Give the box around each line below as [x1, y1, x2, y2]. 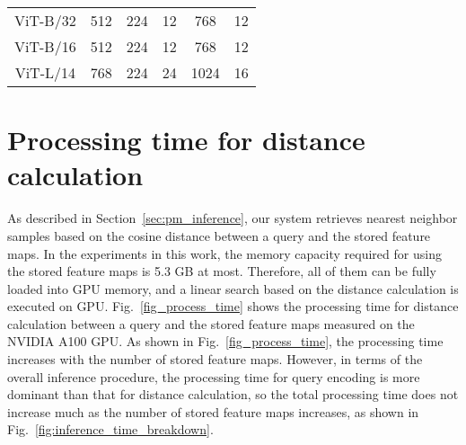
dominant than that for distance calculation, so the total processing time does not [7, 385, 459, 404]
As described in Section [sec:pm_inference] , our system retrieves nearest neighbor [7, 209, 458, 227]
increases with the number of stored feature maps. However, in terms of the [7, 350, 423, 369]
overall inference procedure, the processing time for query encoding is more [7, 367, 420, 386]
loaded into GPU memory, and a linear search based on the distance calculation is [7, 279, 459, 298]
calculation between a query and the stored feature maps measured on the [7, 314, 415, 333]
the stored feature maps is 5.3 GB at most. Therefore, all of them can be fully [7, 262, 436, 280]
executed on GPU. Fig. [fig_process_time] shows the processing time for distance [7, 297, 459, 316]
